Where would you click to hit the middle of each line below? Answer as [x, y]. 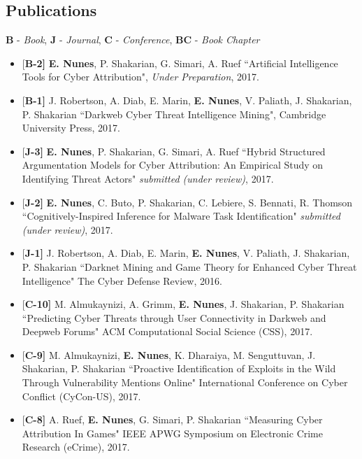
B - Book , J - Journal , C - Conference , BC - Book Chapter [133, 40]
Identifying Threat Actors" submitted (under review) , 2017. [148, 178]
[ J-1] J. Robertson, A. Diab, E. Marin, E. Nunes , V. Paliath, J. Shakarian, [186, 253]
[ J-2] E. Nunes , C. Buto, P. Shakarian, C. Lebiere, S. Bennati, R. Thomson [187, 202]
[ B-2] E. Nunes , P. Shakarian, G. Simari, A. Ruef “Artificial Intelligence [180, 63]
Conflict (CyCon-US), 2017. [81, 396]
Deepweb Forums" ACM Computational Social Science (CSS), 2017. [167, 331]
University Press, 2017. [71, 128]
